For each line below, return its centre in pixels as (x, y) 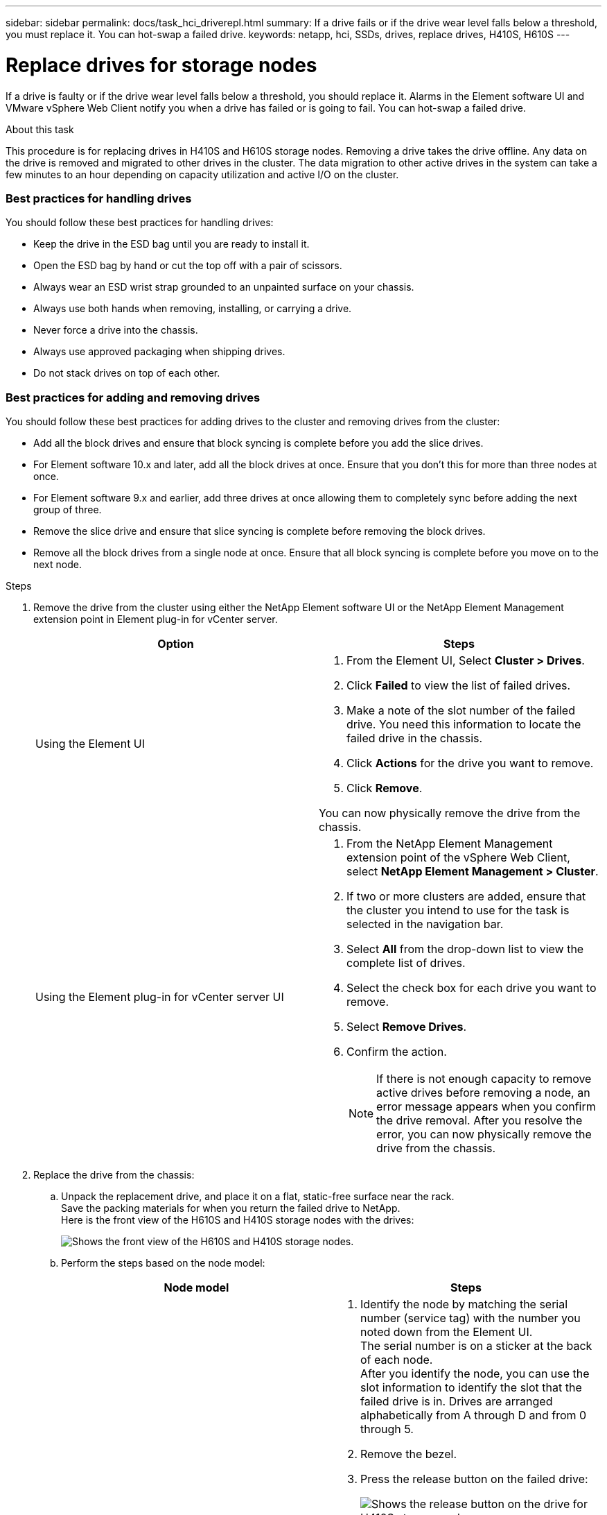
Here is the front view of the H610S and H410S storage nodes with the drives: (238, 1220)
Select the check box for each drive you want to (472, 988)
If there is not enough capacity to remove (484, 1079)
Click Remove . (385, 788)
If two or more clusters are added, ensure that (466, 896)
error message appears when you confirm (486, 1106)
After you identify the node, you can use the (475, 1373)
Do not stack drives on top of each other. (127, 373)
